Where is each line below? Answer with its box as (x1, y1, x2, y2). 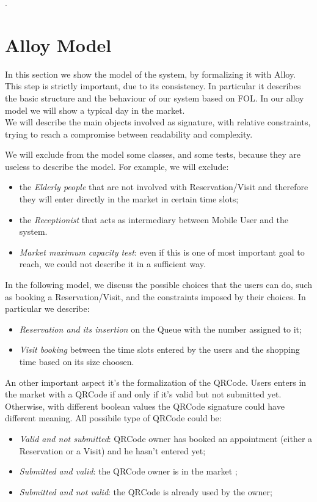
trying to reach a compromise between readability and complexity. (5, 127, 253, 140)
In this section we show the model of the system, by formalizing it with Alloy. (5, 67, 296, 80)
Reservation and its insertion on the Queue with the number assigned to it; (19, 322, 302, 335)
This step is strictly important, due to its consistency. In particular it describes (5, 79, 301, 92)
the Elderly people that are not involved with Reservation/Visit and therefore (19, 180, 308, 193)
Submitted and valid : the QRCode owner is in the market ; (19, 465, 238, 478)
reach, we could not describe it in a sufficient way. (19, 257, 206, 270)
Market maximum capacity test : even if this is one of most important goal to (19, 245, 305, 258)
